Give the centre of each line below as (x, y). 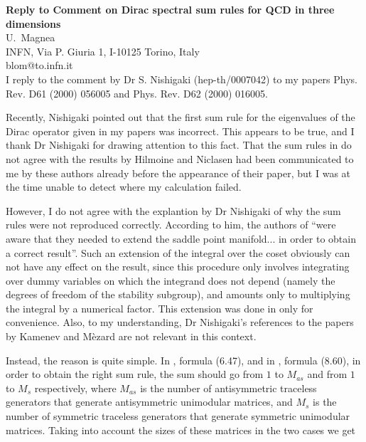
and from (327, 374)
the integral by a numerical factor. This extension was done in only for (160, 308)
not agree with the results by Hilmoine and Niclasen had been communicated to (180, 158)
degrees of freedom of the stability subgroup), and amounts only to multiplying (178, 294)
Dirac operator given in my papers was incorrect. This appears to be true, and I (180, 131)
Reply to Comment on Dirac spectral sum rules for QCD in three (170, 9)
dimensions (33, 23)
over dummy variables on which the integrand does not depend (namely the (171, 280)
